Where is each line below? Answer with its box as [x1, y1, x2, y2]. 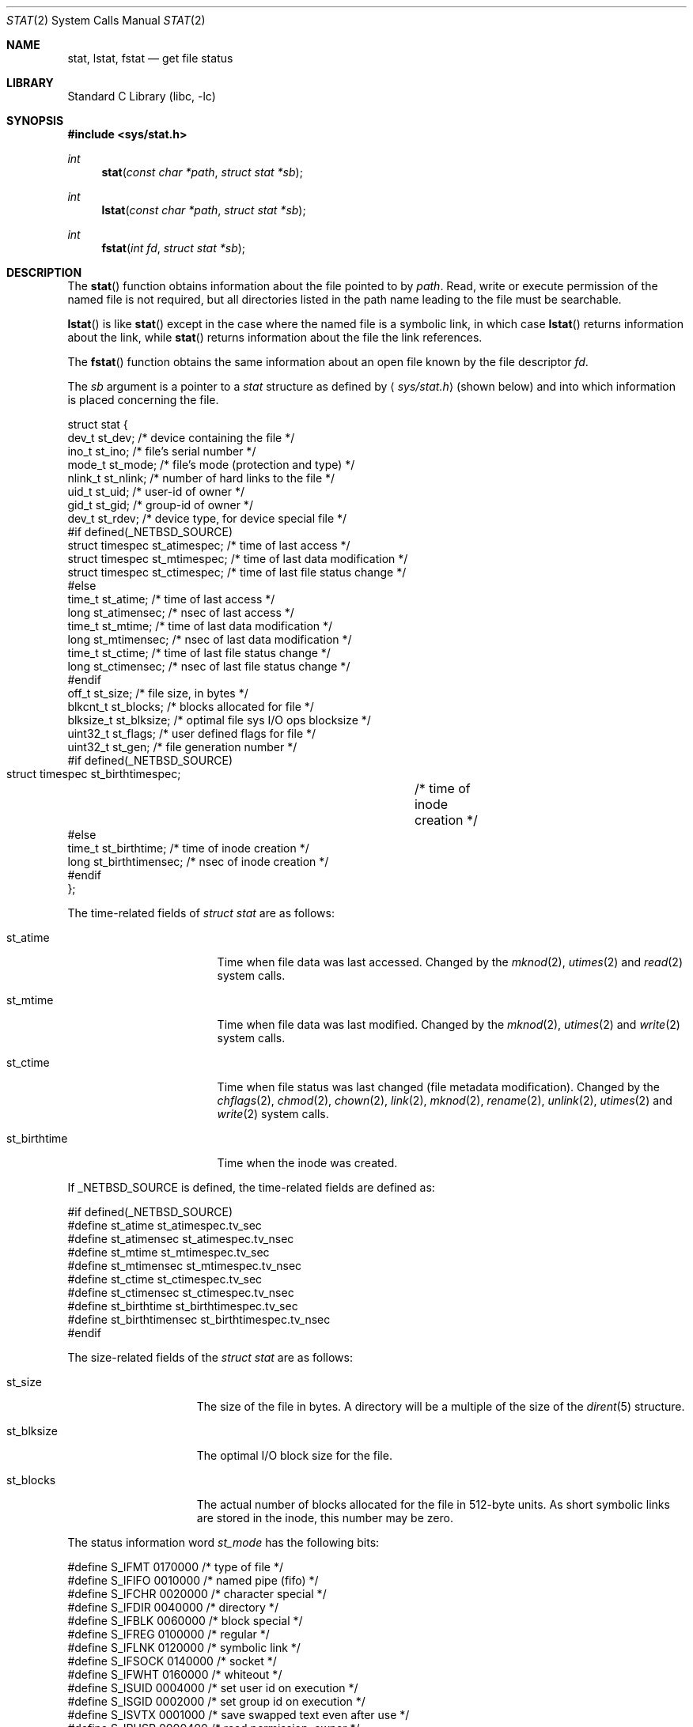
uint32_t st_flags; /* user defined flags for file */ [67, 727, 316, 740]
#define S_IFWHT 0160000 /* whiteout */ [67, 1668, 282, 1681]
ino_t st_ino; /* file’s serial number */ [67, 444, 256, 458]
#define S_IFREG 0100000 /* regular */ [67, 1627, 270, 1641]
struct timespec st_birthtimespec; [6, 767, 181, 780]
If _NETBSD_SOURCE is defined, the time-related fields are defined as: [67, 1181, 435, 1194]
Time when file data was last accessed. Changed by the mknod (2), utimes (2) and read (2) [217, 955, 684, 969]
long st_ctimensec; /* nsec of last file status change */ [67, 659, 350, 673]
